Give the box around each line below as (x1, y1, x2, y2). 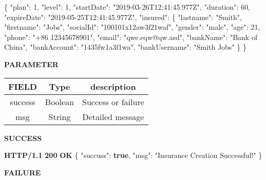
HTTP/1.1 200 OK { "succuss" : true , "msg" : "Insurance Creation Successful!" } (4, 150, 262, 161)
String (48, 110, 71, 123)
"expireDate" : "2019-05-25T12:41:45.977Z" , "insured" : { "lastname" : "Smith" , (4, 11, 242, 22)
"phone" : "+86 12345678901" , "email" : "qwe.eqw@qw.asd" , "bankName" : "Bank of (4, 31, 258, 42)
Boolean (45, 95, 74, 108)
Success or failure (82, 95, 144, 108)
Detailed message (82, 110, 144, 123)
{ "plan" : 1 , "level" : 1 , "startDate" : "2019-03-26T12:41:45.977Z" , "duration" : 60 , (4, 2, 250, 12)
